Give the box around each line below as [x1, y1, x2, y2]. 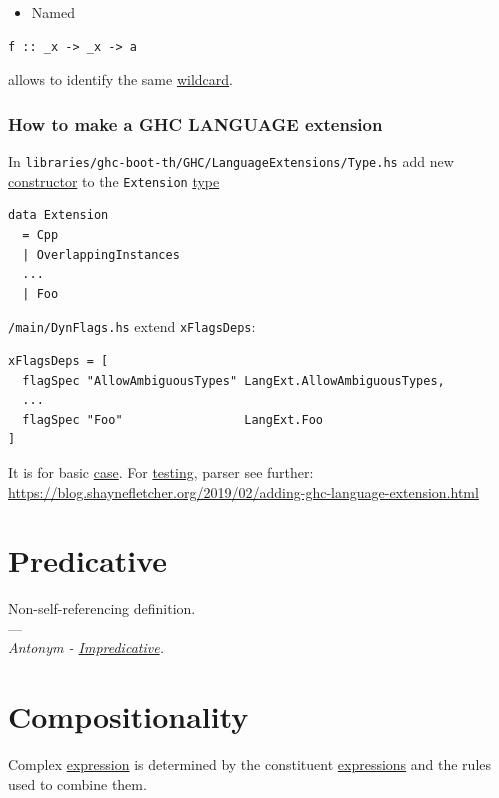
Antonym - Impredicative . [8, 637, 164, 658]
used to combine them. [8, 773, 147, 794]
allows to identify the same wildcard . [8, 69, 233, 90]
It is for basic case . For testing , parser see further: [8, 461, 314, 482]
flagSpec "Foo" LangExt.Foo [22, 412, 323, 427]
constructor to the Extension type [8, 170, 220, 191]
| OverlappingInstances [22, 247, 180, 262]
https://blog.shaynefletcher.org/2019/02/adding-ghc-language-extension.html [8, 481, 479, 502]
